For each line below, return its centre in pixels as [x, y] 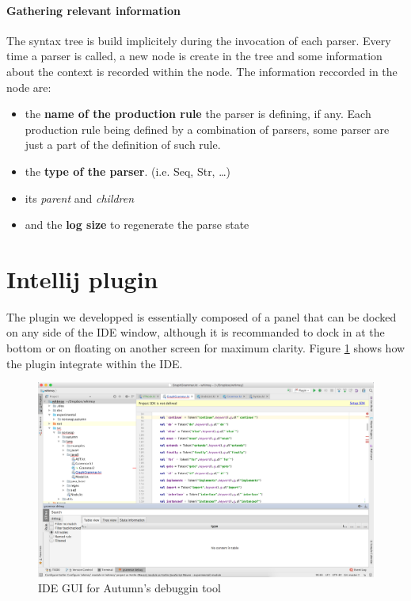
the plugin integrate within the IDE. [95, 363]
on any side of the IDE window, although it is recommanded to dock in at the [196, 332]
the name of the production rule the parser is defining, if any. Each [198, 114]
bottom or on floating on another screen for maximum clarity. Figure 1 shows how [206, 348]
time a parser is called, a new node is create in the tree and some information [194, 56]
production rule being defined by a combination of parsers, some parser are [207, 129]
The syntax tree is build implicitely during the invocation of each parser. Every [199, 40]
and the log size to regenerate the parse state [137, 224]
